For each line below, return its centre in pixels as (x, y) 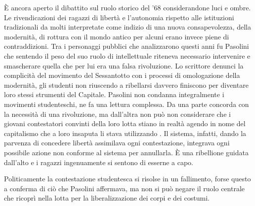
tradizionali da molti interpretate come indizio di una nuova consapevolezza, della (127, 27)
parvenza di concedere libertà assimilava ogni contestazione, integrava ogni (117, 143)
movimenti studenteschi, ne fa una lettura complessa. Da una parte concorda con (127, 104)
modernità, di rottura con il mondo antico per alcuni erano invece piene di (117, 36)
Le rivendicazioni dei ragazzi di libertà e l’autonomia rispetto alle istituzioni (119, 17)
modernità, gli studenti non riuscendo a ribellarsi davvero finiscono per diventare (126, 85)
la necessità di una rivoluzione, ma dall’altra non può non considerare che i (117, 114)
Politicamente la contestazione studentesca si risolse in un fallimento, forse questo (127, 179)
